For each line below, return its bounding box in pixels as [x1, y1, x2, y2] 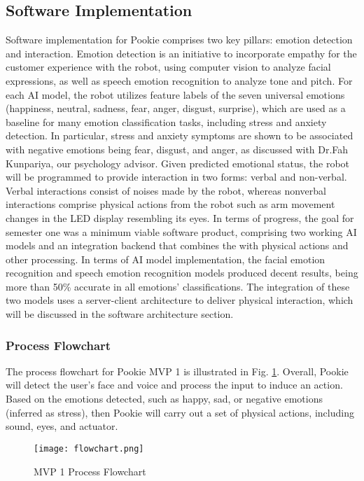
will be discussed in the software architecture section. [6, 307, 234, 321]
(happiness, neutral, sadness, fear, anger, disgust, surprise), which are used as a [6, 101, 346, 116]
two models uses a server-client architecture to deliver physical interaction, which [6, 293, 353, 307]
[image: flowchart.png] [34, 443, 144, 454]
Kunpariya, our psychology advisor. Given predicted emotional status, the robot [6, 155, 350, 170]
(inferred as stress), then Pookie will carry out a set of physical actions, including [6, 405, 354, 419]
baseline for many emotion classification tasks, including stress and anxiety [6, 114, 327, 129]
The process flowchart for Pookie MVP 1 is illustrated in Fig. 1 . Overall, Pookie [6, 363, 349, 378]
